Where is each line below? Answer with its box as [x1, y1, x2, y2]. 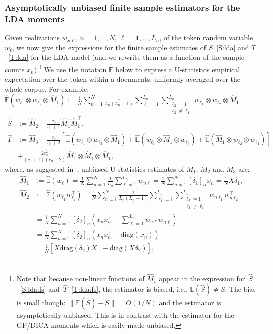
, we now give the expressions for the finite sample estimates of [12, 42, 206, 52]
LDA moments [5, 12, 65, 25]
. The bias [225, 284, 256, 294]
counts [5, 63, 25, 74]
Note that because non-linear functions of [16, 273, 145, 283]
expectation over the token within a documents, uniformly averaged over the [5, 74, 241, 84]
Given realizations [5, 32, 60, 43]
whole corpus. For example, [5, 83, 89, 94]
